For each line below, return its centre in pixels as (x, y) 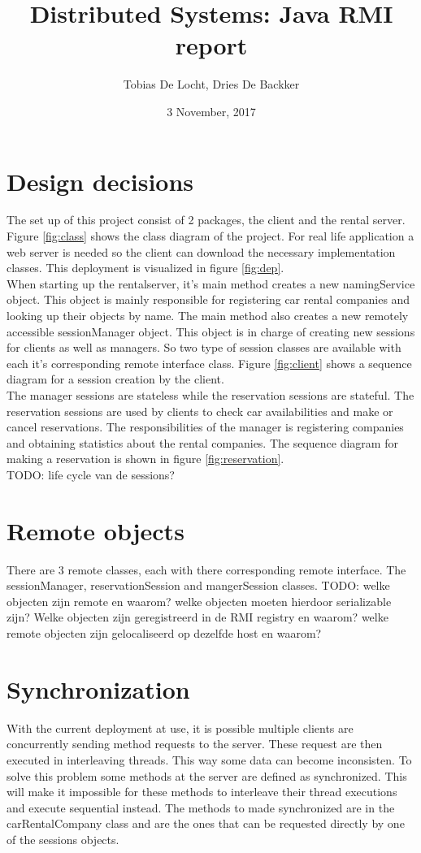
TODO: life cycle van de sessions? (91, 474)
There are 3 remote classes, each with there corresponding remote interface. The (206, 569)
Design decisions (100, 181)
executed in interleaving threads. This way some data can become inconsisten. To (209, 759)
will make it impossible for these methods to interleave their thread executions (202, 792)
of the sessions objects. (63, 839)
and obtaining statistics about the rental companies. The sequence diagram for (202, 442)
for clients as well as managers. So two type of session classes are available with (204, 347)
